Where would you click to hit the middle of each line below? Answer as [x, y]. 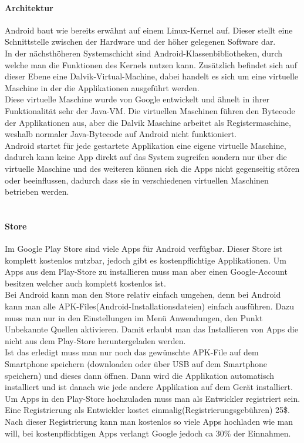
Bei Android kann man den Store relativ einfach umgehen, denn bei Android [143, 294]
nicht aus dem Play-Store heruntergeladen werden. [95, 340]
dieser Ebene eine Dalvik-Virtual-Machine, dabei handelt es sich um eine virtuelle [152, 76]
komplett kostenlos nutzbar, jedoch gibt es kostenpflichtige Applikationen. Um [146, 260]
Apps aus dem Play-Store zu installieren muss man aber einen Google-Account [146, 272]
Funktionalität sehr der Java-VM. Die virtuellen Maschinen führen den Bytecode [150, 110]
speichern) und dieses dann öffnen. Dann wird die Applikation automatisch [140, 375]
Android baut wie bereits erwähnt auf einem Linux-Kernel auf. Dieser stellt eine [149, 30]
